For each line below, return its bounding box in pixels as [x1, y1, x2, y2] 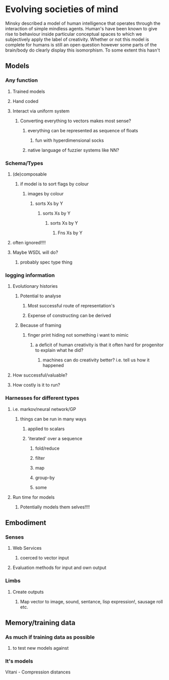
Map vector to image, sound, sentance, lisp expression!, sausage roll [20, 598, 163, 604]
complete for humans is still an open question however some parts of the [5, 41, 157, 47]
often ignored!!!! [12, 239, 46, 245]
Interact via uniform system [12, 108, 70, 114]
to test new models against [12, 645, 69, 651]
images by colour [27, 190, 64, 196]
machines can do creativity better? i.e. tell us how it [42, 357, 150, 363]
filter [35, 455, 45, 461]
